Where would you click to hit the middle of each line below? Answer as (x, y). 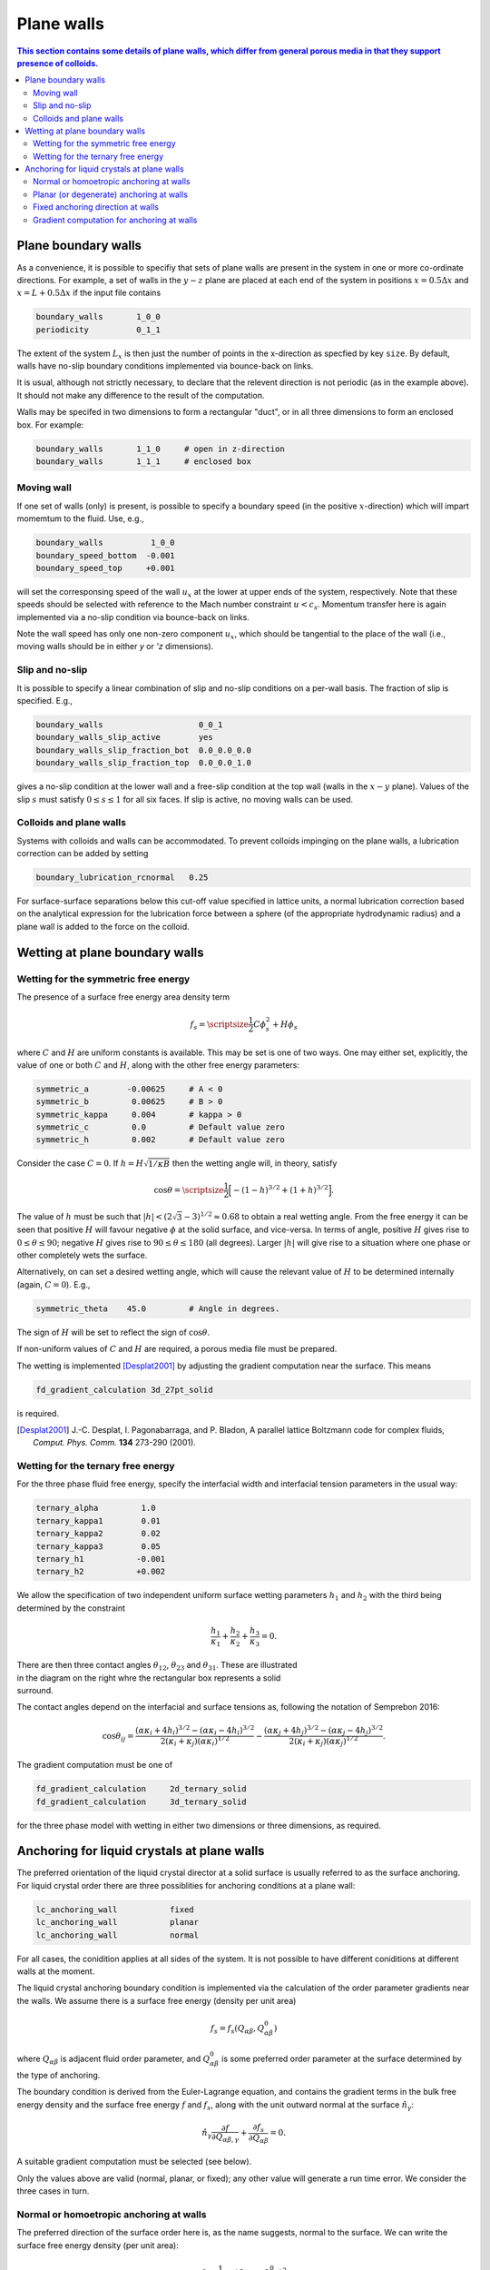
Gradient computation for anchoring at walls (115, 220)
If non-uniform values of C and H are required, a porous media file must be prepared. (177, 1349)
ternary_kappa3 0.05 (98, 1546)
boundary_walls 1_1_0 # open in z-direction (160, 449)
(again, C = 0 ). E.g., (54, 1284)
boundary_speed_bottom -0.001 (106, 555)
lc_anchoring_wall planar (118, 1922)
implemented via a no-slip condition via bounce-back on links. (133, 617)
